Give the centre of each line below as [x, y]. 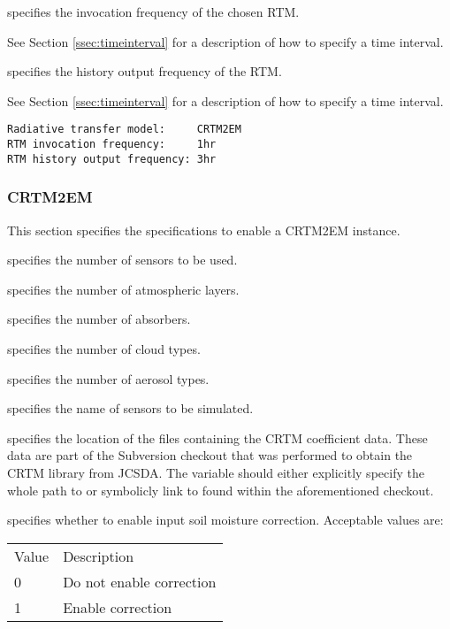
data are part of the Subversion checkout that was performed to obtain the [210, 455]
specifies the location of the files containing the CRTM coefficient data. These [217, 437]
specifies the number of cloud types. [104, 348]
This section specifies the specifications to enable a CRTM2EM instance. [204, 230]
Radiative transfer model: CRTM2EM [124, 130]
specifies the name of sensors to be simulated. [130, 408]
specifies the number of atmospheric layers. [123, 289]
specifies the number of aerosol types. [108, 378]
